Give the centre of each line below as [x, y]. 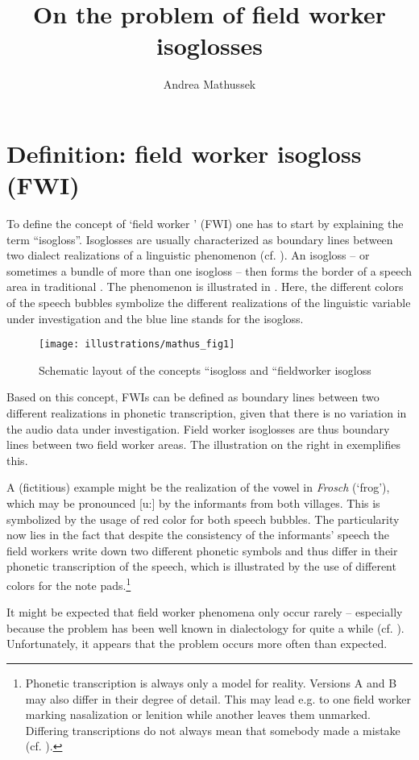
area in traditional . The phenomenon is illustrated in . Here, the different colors [205, 287]
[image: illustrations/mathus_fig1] [137, 345]
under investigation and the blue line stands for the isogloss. [155, 318]
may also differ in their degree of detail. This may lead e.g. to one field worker [218, 698]
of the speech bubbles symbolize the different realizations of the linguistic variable [209, 302]
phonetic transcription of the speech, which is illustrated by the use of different [201, 566]
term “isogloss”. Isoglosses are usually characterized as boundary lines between [200, 239]
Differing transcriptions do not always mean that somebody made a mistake [213, 730]
